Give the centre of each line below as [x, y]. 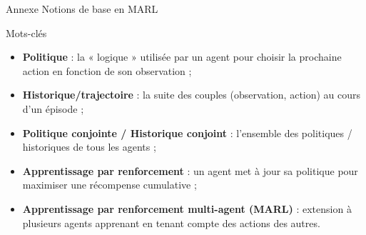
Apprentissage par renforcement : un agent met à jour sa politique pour [190, 170]
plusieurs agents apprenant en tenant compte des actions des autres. [171, 222]
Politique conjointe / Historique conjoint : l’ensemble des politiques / [187, 132]
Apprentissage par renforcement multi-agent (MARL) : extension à [187, 208]
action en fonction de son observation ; [107, 70]
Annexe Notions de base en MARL [82, 9]
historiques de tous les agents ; [89, 147]
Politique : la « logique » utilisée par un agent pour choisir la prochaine [182, 57]
